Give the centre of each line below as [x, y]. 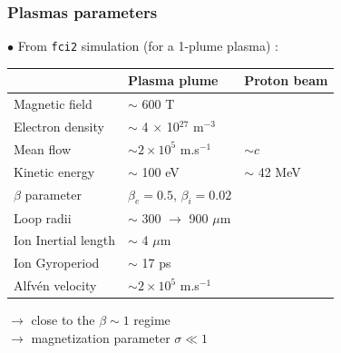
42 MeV [279, 171]
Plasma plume [173, 80]
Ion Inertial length [65, 240]
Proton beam [286, 80]
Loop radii [43, 217]
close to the [63, 320]
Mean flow [42, 148]
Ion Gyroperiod [57, 263]
